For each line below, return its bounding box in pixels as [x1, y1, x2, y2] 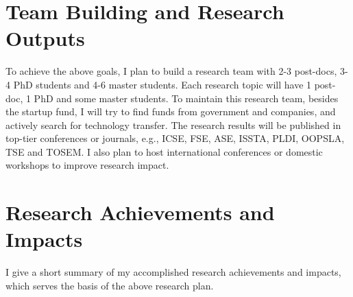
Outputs [5, 24, 85, 52]
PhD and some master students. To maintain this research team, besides [34, 91, 339, 105]
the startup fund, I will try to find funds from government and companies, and [5, 104, 336, 119]
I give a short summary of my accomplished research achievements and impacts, [5, 265, 341, 279]
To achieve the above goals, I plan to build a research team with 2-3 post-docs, [5, 64, 337, 78]
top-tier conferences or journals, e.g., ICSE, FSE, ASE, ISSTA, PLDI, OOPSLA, [5, 131, 345, 145]
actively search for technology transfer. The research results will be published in [5, 117, 341, 132]
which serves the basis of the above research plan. [5, 278, 214, 292]
